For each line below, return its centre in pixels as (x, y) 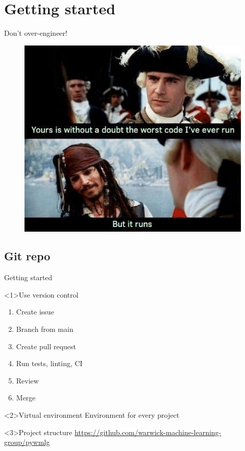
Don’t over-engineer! (36, 33)
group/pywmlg (27, 442)
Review (27, 380)
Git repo (27, 256)
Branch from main (45, 329)
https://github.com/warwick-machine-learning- (148, 432)
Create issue (35, 312)
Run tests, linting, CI (49, 363)
